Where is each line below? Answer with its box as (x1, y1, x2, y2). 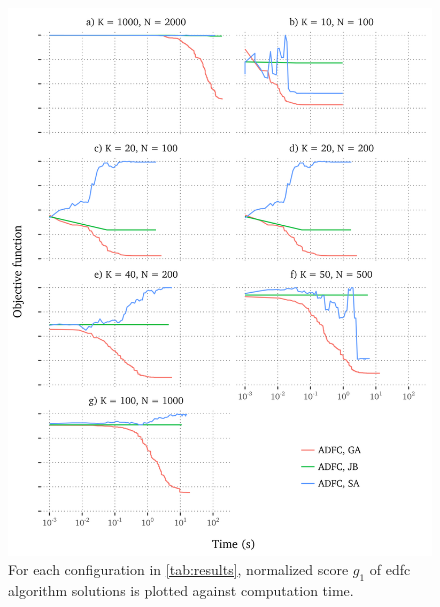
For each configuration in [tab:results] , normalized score (8, 559, 349, 580)
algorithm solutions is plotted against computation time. (8, 579, 354, 600)
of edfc (369, 559, 411, 580)
